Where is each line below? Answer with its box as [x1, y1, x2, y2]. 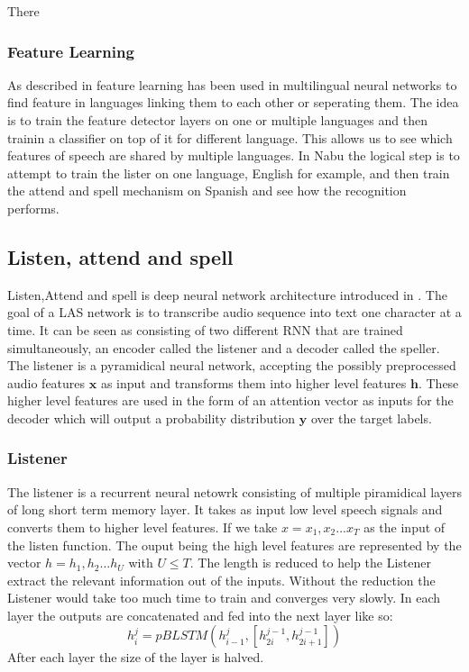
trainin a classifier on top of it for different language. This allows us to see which [7, 128, 453, 147]
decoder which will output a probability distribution [7, 408, 296, 427]
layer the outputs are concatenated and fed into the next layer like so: [7, 605, 393, 624]
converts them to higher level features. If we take [7, 517, 278, 536]
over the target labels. [310, 408, 432, 427]
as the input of [363, 517, 446, 536]
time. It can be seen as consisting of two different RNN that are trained [7, 320, 403, 339]
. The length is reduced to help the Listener [189, 553, 431, 572]
